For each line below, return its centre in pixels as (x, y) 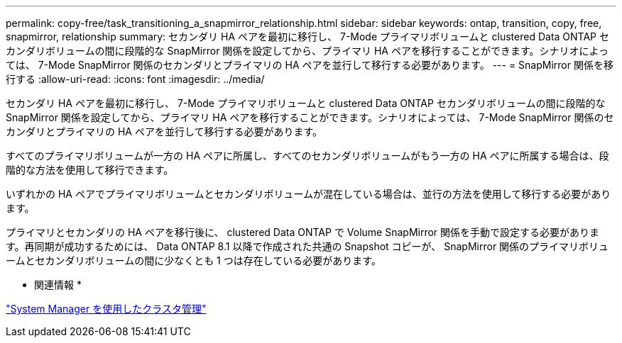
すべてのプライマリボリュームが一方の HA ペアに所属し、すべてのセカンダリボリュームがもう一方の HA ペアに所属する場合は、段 (307, 156)
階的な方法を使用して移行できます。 (90, 170)
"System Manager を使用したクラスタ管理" (106, 309)
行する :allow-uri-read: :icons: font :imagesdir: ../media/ (135, 79)
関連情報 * (58, 285)
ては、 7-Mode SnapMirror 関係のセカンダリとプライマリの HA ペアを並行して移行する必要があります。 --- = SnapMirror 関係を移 (310, 65)
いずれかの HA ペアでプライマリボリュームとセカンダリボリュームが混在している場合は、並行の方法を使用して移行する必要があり (309, 194)
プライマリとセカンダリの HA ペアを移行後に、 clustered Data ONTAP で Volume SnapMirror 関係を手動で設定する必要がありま (303, 232)
